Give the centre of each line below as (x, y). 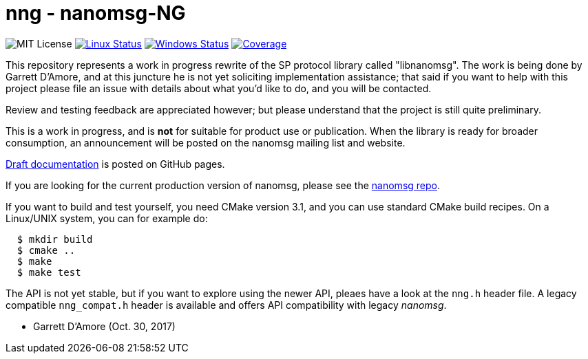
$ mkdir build (55, 239)
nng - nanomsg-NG (96, 13)
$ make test (49, 272)
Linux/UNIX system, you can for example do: (107, 218)
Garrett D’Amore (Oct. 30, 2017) (104, 326)
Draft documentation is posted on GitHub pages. (115, 164)
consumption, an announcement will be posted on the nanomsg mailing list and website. (206, 142)
